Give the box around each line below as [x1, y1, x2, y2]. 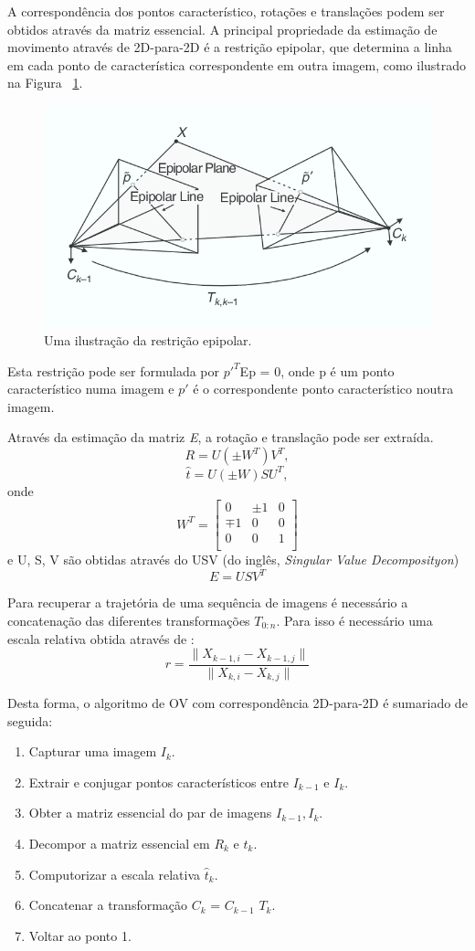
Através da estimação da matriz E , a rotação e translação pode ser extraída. [7, 428, 434, 447]
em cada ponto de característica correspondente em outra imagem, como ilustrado [7, 55, 467, 74]
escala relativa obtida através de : [7, 629, 195, 648]
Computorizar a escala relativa [28, 864, 201, 883]
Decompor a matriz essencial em [28, 834, 210, 853]
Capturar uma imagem [28, 742, 157, 761]
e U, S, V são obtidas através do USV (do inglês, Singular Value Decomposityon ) [7, 550, 459, 569]
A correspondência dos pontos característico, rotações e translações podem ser [7, 2, 445, 20]
